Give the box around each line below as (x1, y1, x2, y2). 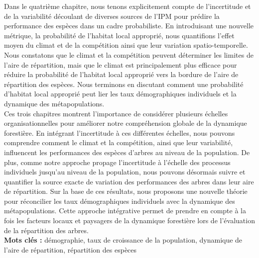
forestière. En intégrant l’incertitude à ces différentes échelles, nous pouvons (4, 127, 235, 138)
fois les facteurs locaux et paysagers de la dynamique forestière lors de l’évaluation (4, 215, 255, 226)
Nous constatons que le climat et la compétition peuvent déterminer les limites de (4, 49, 254, 60)
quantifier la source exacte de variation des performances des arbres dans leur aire (4, 176, 254, 186)
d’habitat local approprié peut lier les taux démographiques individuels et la (4, 88, 237, 99)
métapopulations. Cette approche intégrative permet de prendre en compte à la (4, 205, 246, 216)
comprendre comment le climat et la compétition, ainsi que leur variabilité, (4, 137, 233, 148)
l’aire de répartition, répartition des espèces (4, 244, 137, 255)
